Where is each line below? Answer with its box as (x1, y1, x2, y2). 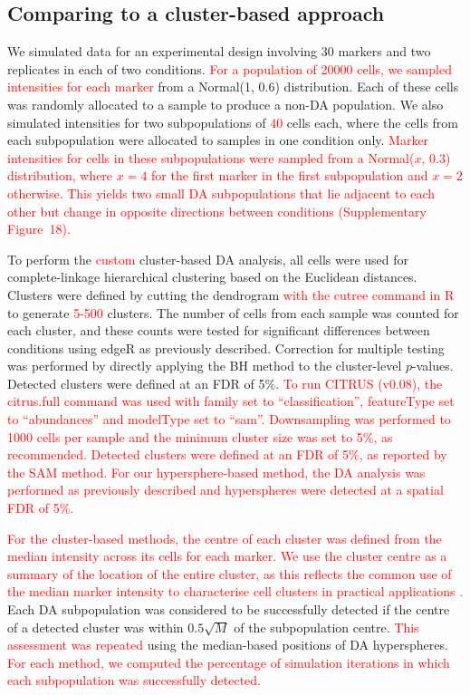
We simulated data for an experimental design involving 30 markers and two (7, 42, 431, 61)
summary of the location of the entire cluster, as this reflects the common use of (7, 564, 452, 583)
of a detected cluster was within (7, 617, 184, 636)
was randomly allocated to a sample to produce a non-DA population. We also (7, 94, 444, 113)
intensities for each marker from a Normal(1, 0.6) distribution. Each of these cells (7, 77, 459, 96)
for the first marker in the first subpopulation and (151, 166, 428, 185)
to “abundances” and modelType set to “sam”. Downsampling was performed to (7, 410, 451, 429)
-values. (411, 356, 454, 375)
